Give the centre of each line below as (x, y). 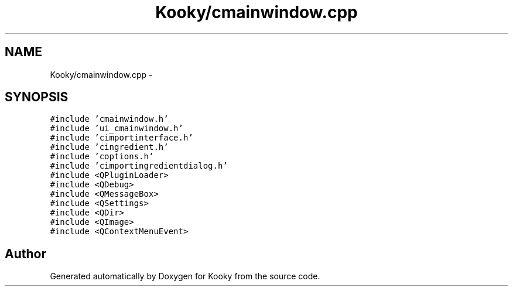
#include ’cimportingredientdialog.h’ (139, 166)
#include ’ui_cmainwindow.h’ (117, 129)
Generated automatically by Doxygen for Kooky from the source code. (185, 276)
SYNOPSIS (37, 97)
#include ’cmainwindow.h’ (109, 119)
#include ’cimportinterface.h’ (122, 138)
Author (25, 254)
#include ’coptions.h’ (102, 157)
